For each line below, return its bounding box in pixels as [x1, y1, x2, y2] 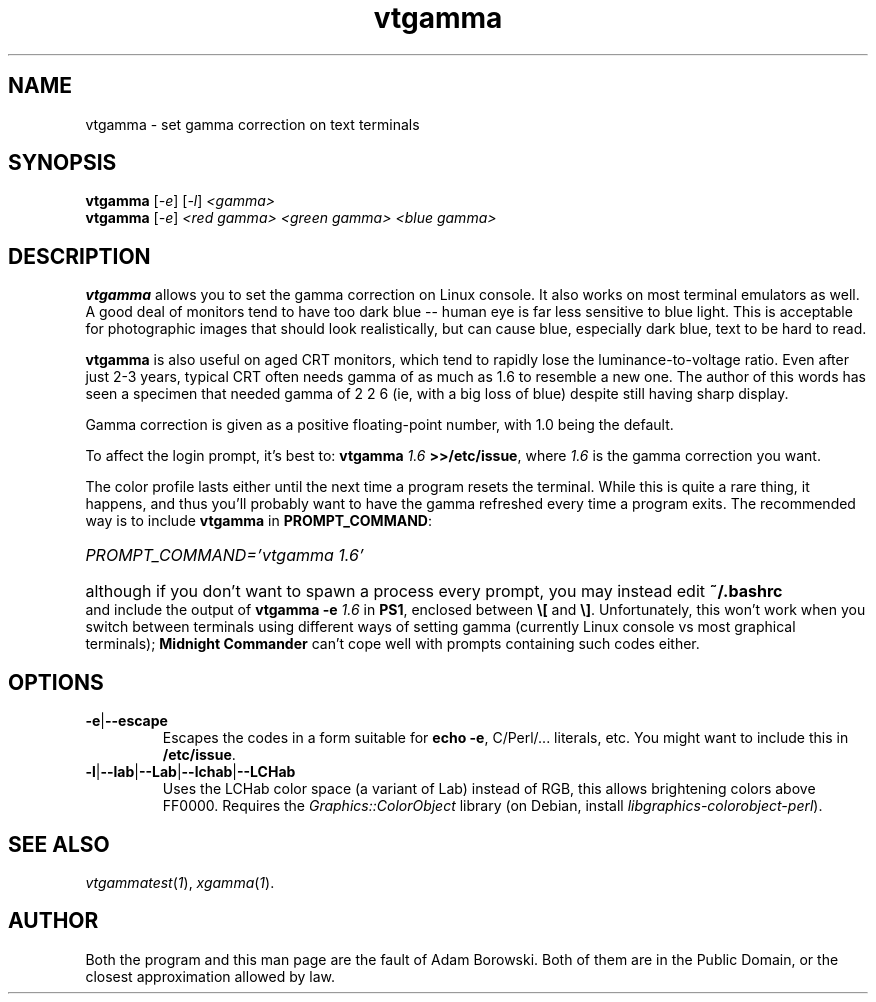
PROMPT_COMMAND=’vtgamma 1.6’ [85, 545, 364, 566]
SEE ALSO [8, 831, 110, 857]
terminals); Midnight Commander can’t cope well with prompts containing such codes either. [85, 635, 700, 653]
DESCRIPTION [8, 243, 151, 269]
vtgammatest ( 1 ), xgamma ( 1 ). [85, 873, 275, 891]
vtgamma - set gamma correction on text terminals [85, 115, 420, 133]
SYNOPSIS [8, 150, 117, 176]
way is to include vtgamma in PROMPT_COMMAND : [85, 512, 432, 530]
